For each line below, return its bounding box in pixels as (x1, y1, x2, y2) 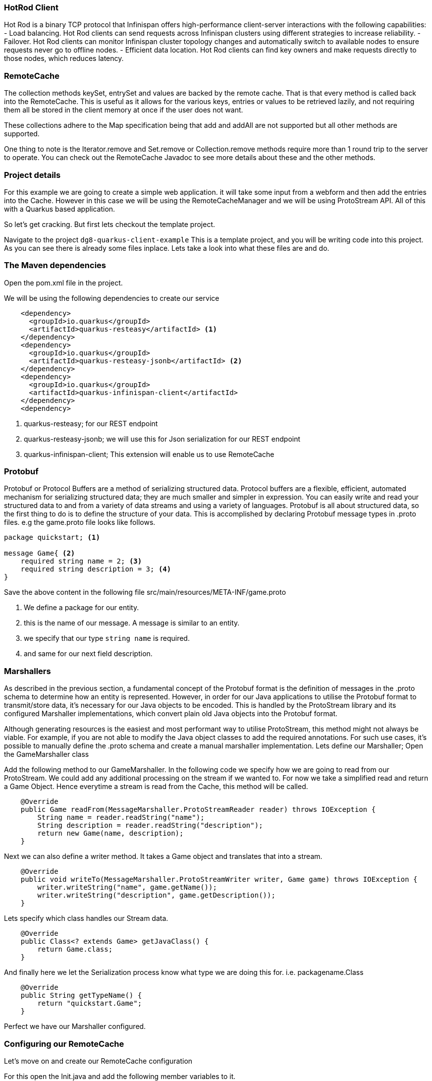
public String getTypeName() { (20, 991, 142, 1000)
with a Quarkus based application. (4, 204, 115, 213)
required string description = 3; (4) (20, 565, 171, 573)
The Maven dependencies (4, 260, 107, 271)
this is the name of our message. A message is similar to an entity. (24, 619, 240, 627)
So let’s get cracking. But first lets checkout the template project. (4, 220, 216, 228)
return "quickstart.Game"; (37, 999, 142, 1008)
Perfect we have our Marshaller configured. (4, 1022, 146, 1031)
